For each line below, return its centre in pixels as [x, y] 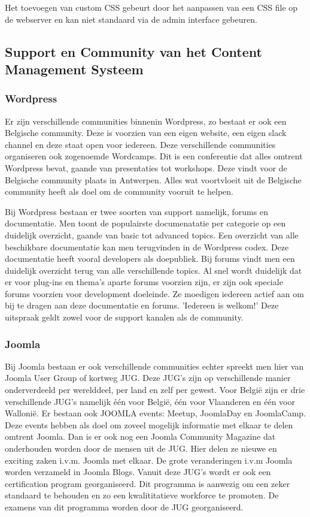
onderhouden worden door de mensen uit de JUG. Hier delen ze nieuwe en [141, 448]
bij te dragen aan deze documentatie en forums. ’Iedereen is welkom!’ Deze [142, 305]
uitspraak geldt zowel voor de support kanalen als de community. [124, 317]
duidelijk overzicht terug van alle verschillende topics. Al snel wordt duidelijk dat [154, 270]
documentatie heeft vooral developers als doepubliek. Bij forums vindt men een [150, 258]
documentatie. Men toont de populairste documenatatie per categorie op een [145, 223]
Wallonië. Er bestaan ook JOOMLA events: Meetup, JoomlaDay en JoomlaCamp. [156, 413]
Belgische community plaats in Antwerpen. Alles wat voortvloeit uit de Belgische [153, 179]
